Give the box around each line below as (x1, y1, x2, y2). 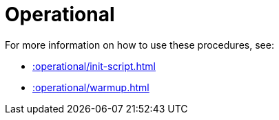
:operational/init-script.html (32, 60, 156, 72)
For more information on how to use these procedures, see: (5, 38, 274, 51)
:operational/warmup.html (32, 81, 149, 93)
